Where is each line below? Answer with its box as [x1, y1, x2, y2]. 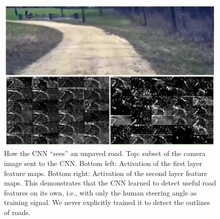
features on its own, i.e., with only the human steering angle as [4, 187, 197, 197]
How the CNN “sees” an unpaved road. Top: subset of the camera [4, 148, 205, 158]
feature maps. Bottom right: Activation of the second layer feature [4, 167, 207, 178]
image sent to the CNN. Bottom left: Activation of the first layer [4, 158, 202, 168]
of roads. [4, 207, 30, 217]
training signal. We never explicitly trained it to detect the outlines [4, 197, 210, 207]
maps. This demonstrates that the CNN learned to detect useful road [4, 177, 216, 188]
